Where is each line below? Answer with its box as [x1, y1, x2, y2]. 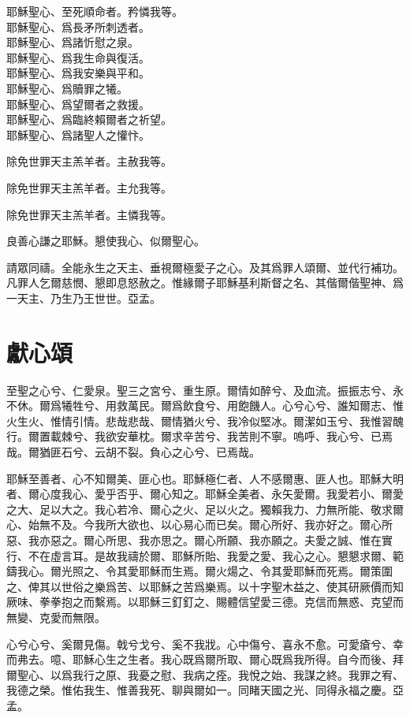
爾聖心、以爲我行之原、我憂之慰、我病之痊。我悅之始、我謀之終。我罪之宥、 [6, 666, 404, 683]
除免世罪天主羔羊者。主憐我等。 [6, 206, 172, 222]
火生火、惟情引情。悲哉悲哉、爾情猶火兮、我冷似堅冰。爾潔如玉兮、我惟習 [6, 412, 393, 429]
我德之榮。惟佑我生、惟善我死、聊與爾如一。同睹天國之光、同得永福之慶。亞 [6, 682, 404, 698]
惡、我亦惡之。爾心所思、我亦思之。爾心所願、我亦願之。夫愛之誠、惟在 [6, 531, 382, 548]
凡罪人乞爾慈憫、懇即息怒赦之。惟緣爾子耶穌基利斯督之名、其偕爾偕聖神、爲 [6, 274, 404, 291]
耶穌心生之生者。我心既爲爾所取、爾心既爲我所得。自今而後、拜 [72, 651, 404, 668]
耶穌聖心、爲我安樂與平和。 [6, 65, 150, 81]
